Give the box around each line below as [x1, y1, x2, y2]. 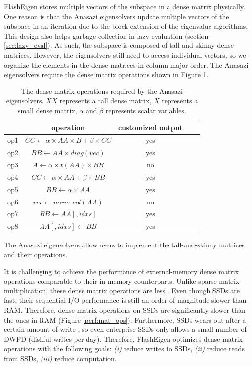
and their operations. [4, 249, 68, 259]
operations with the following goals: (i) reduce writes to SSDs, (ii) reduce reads [4, 343, 245, 354]
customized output [118, 122, 183, 132]
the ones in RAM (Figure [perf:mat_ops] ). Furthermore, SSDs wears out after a [4, 314, 246, 325]
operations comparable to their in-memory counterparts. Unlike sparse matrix [4, 276, 240, 286]
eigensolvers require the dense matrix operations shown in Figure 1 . [4, 69, 209, 80]
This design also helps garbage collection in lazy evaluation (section [4, 30, 209, 41]
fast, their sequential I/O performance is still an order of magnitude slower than [4, 295, 247, 305]
